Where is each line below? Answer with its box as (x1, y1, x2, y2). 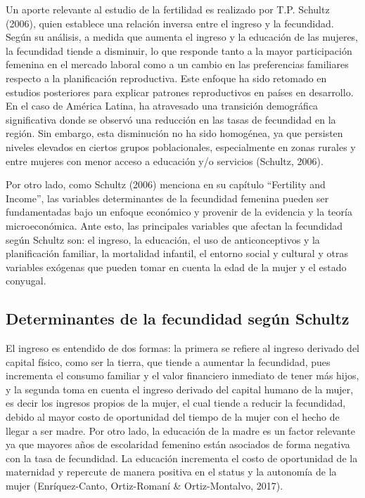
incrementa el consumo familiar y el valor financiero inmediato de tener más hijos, (6, 368, 359, 383)
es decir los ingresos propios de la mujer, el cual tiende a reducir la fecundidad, (6, 395, 346, 410)
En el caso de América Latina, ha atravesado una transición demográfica (6, 98, 319, 113)
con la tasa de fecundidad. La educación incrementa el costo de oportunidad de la (6, 450, 358, 465)
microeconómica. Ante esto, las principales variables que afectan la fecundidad (6, 218, 343, 232)
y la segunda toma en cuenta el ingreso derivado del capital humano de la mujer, (6, 381, 354, 396)
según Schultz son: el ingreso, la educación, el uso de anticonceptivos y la (6, 232, 320, 247)
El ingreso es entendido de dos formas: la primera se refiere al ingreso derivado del (6, 341, 359, 355)
